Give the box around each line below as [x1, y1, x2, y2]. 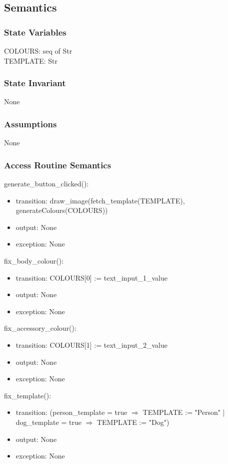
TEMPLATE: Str [4, 55, 58, 66]
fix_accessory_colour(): [4, 323, 76, 333]
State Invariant [4, 77, 66, 89]
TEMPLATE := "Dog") [96, 416, 169, 427]
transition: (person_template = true [15, 407, 127, 417]
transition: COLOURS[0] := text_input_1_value [15, 272, 167, 283]
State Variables [4, 26, 66, 38]
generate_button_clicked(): [4, 178, 89, 189]
